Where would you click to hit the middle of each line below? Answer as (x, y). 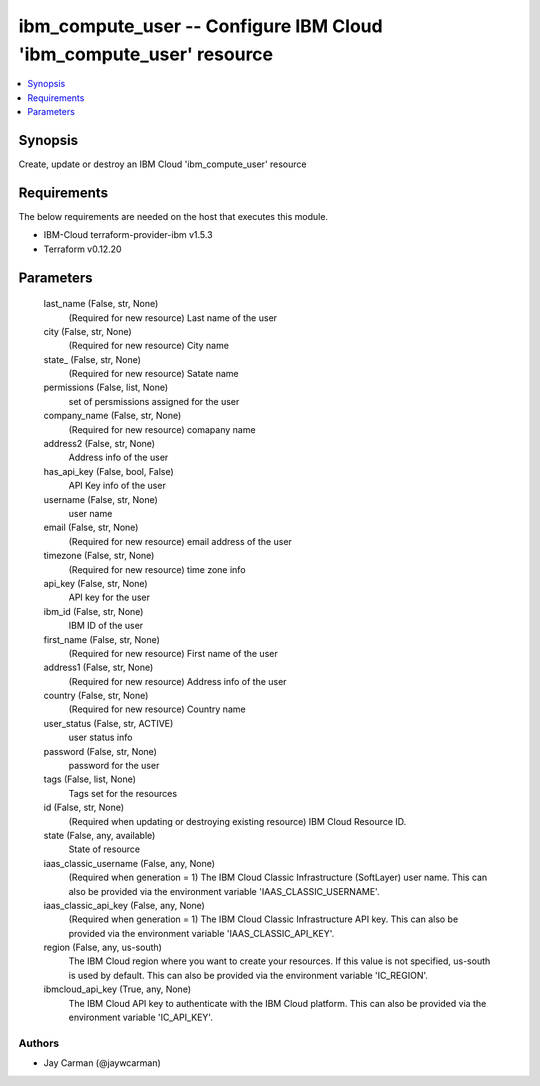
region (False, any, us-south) (102, 947)
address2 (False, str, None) (99, 444)
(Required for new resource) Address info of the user (177, 681)
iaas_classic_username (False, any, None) (129, 863)
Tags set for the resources (123, 793)
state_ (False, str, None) (92, 359)
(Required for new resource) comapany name (162, 429)
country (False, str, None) (96, 696)
